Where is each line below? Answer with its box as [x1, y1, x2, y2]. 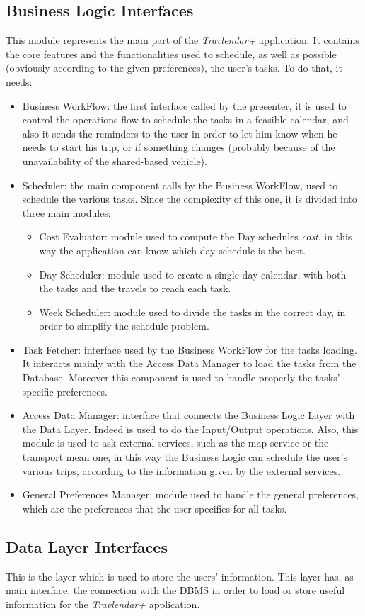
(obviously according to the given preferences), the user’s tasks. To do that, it [6, 60, 342, 75]
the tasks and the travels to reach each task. [39, 281, 231, 296]
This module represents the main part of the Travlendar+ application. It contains [6, 33, 359, 47]
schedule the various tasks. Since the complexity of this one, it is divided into [22, 191, 357, 206]
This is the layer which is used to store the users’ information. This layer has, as [6, 569, 354, 583]
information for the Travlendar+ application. [6, 596, 200, 611]
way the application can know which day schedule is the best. [39, 242, 306, 257]
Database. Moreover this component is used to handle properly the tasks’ [22, 370, 340, 385]
